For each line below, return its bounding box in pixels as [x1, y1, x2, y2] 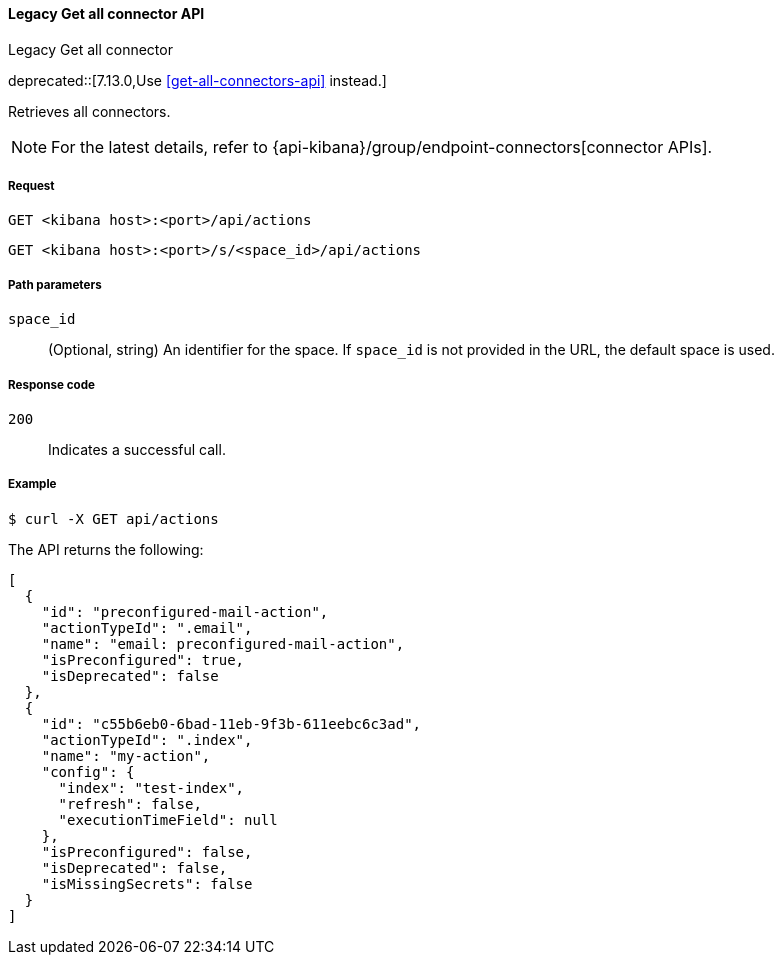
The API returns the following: [8, 540, 204, 558]
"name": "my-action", [41, 747, 211, 764]
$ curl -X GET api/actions [8, 510, 219, 527]
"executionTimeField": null [58, 811, 278, 828]
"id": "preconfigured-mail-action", [41, 603, 329, 620]
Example [8, 477, 57, 492]
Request [8, 179, 55, 193]
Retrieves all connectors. [8, 102, 171, 120]
